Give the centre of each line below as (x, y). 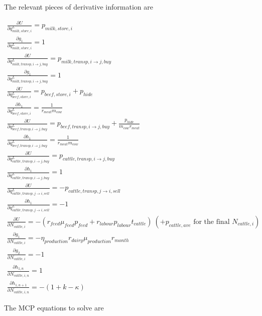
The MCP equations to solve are (54, 307)
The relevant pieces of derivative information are (79, 7)
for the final (212, 222)
